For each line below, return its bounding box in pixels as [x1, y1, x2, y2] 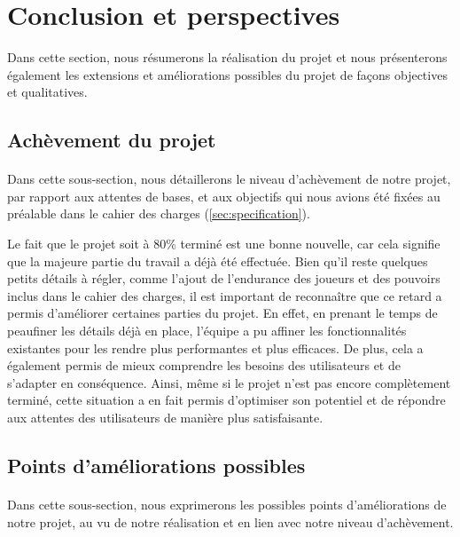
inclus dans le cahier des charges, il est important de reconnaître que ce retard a [7, 286, 442, 304]
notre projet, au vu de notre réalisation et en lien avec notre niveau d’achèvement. [7, 512, 454, 531]
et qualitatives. [7, 83, 88, 101]
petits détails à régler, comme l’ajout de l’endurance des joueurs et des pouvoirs [7, 269, 441, 288]
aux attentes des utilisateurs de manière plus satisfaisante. [7, 408, 324, 426]
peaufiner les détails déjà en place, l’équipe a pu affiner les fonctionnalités [7, 321, 407, 340]
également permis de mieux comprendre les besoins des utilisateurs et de [7, 356, 401, 375]
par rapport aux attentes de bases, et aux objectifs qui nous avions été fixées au [7, 186, 441, 205]
